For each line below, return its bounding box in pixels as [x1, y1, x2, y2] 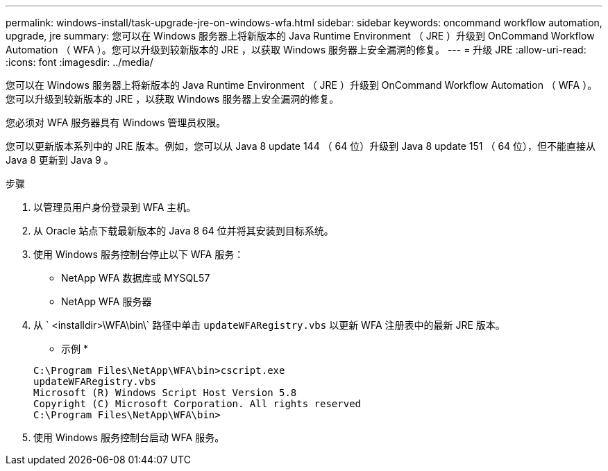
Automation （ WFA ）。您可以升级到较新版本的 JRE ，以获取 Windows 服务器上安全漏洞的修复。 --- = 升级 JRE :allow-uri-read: [6, 44, 586, 55]
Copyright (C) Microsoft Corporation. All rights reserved [33, 398, 362, 409]
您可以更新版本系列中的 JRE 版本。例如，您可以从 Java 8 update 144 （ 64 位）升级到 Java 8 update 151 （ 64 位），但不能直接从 [6, 140, 596, 152]
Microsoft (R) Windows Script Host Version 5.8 [33, 387, 297, 398]
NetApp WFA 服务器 [61, 296, 152, 307]
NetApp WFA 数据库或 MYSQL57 [61, 272, 210, 284]
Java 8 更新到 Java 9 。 [6, 154, 114, 166]
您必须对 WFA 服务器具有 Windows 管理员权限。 [6, 117, 226, 128]
